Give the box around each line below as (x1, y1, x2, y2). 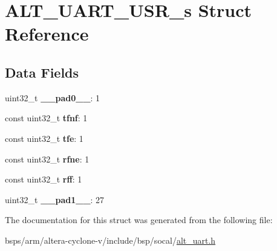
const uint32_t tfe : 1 (5, 132, 83, 144)
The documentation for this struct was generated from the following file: (5, 213, 273, 226)
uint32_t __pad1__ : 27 (5, 193, 105, 206)
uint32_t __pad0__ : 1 (5, 91, 100, 104)
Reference (5, 21, 89, 46)
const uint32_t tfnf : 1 (5, 112, 88, 124)
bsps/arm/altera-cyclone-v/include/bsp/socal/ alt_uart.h (5, 233, 216, 246)
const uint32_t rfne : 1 (5, 152, 90, 165)
